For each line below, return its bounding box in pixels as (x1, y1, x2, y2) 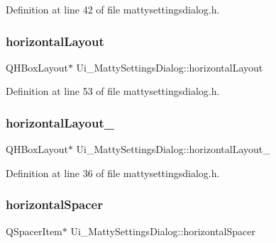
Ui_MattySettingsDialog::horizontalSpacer (70, 223, 255, 238)
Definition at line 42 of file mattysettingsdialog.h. (6, 2, 220, 16)
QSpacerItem (6, 223, 62, 238)
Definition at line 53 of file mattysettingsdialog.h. (6, 84, 220, 98)
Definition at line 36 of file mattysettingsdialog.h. (6, 165, 220, 180)
